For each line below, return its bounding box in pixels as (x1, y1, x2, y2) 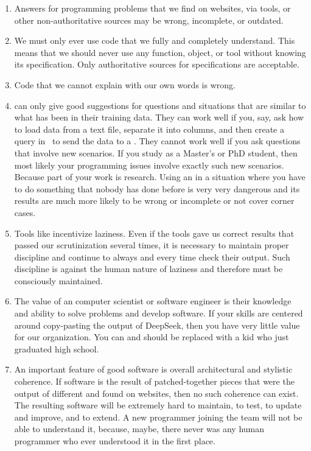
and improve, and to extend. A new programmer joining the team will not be (14, 410, 302, 423)
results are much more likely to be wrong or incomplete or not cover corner (14, 194, 295, 207)
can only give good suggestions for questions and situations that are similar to (14, 99, 306, 111)
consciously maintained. (14, 274, 103, 287)
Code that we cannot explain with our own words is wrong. (14, 78, 236, 91)
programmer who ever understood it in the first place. (14, 435, 215, 447)
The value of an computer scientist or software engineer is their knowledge (14, 295, 292, 307)
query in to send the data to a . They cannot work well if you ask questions (14, 135, 301, 147)
